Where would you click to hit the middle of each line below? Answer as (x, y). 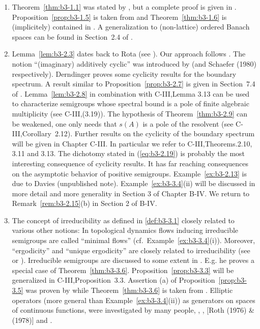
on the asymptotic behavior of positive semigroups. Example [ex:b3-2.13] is (129, 173)
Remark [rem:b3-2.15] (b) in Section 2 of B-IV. (84, 203)
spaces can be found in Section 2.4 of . (72, 36)
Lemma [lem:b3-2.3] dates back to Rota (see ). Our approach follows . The (129, 54)
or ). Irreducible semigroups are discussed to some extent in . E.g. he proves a (133, 260)
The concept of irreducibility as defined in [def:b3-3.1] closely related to (123, 220)
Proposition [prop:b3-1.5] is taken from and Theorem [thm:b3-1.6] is (119, 17)
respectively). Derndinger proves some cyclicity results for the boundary (124, 73)
